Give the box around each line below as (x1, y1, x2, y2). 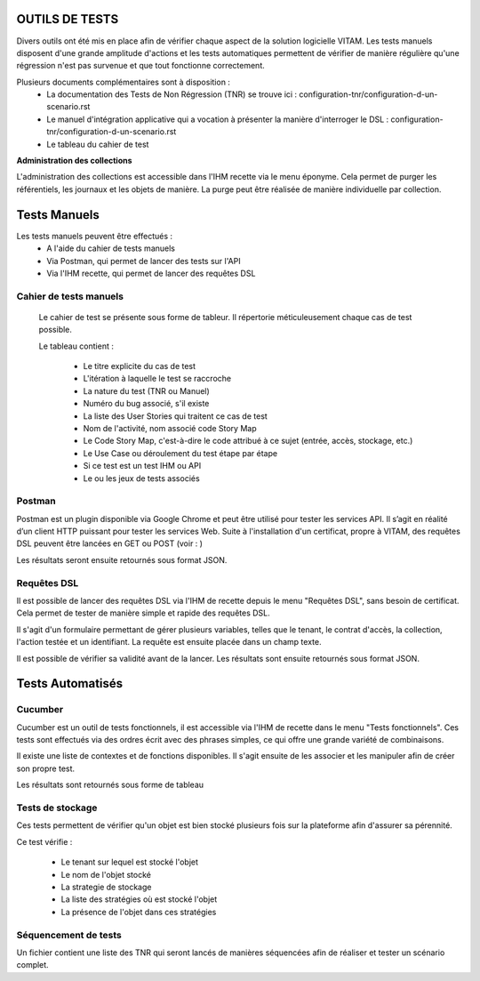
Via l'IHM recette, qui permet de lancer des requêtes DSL (46, 268, 256, 278)
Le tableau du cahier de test (46, 139, 149, 149)
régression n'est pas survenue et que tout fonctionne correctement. (16, 60, 266, 71)
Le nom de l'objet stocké (60, 869, 151, 880)
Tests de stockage (16, 801, 98, 814)
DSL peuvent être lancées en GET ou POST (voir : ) (16, 538, 204, 549)
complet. (16, 960, 49, 970)
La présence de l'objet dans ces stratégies (60, 906, 217, 917)
